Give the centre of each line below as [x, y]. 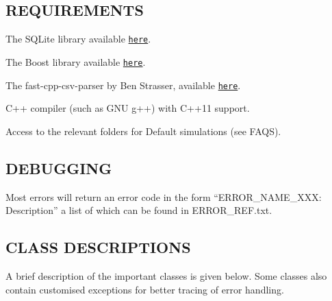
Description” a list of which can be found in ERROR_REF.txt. [139, 210]
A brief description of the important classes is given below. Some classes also [166, 275]
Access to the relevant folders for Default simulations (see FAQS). [143, 131]
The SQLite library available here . [78, 39]
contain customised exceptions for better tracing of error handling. [145, 289]
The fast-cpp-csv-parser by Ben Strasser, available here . [123, 85]
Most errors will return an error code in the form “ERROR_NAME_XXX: [164, 196]
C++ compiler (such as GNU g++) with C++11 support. [128, 108]
